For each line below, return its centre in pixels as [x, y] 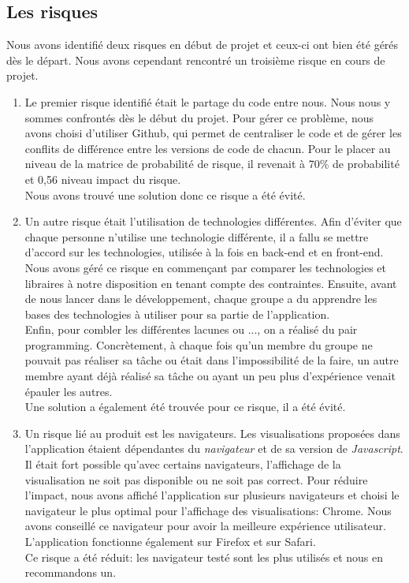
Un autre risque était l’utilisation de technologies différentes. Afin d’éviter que [213, 221]
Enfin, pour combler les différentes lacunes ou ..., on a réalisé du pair [191, 329]
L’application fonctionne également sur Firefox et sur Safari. [170, 542]
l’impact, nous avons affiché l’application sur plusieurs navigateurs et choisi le [212, 495]
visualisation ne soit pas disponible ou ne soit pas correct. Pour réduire [196, 479]
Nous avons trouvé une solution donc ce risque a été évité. [165, 194]
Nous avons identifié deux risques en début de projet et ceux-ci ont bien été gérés [203, 45]
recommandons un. [71, 572]
